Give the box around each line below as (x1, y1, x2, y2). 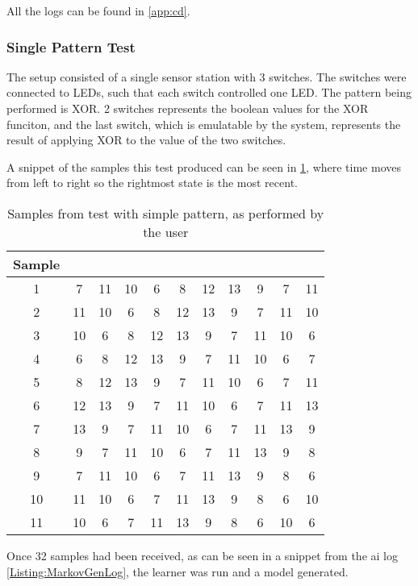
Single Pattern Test (6, 36, 136, 56)
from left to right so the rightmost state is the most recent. (6, 174, 298, 191)
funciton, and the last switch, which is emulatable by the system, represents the (6, 115, 401, 132)
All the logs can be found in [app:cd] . (6, 2, 190, 19)
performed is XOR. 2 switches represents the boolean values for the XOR (6, 100, 369, 116)
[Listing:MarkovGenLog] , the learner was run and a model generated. (6, 563, 349, 580)
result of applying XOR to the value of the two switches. (6, 131, 286, 148)
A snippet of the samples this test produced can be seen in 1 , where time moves (6, 158, 402, 175)
